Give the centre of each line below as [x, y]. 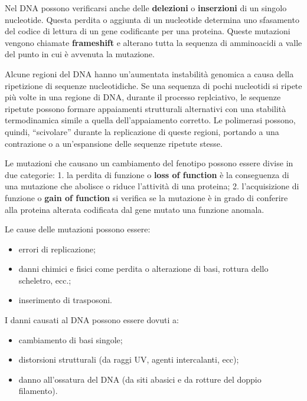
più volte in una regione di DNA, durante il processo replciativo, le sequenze [143, 97]
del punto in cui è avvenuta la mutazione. [80, 54]
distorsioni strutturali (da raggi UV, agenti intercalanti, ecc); [129, 359]
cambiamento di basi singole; [71, 339]
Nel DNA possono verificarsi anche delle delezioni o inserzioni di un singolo [146, 8]
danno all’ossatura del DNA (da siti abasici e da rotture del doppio [140, 379]
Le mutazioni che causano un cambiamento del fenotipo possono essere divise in [149, 163]
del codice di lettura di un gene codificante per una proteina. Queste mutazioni [148, 31]
